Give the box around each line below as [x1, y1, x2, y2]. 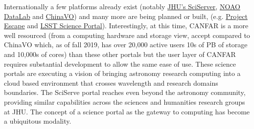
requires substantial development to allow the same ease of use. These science [4, 58, 236, 69]
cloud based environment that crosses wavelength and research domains [4, 77, 218, 88]
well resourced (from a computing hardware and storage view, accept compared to [4, 30, 250, 40]
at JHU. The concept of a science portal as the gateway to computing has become [4, 106, 250, 116]
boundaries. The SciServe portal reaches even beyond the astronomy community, [4, 87, 246, 97]
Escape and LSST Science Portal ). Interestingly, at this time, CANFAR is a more [4, 20, 249, 31]
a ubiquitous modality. [4, 116, 71, 126]
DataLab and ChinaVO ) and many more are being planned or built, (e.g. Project [4, 11, 248, 21]
